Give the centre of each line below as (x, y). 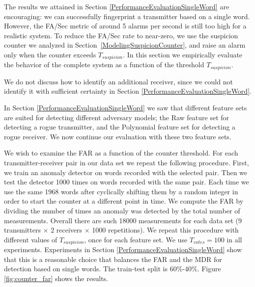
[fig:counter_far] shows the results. (56, 278)
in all (234, 239)
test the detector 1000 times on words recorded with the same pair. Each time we (127, 182)
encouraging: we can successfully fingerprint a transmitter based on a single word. (127, 16)
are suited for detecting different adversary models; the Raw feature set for (117, 117)
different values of (31, 239)
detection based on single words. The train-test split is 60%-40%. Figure (113, 269)
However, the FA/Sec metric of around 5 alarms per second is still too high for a (125, 26)
